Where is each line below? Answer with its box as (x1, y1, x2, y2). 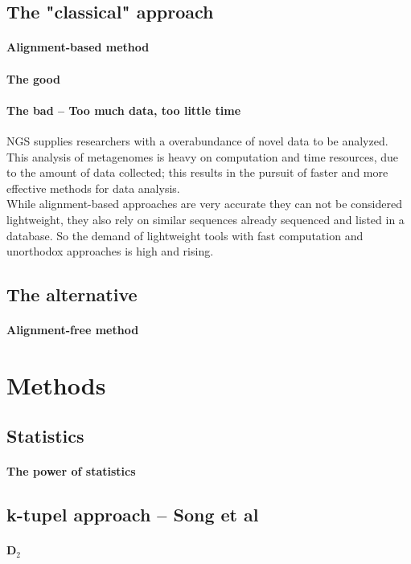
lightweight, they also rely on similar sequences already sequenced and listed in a (6, 210, 405, 227)
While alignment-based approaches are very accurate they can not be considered (6, 195, 402, 212)
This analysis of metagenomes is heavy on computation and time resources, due (6, 148, 399, 165)
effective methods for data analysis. (6, 179, 180, 196)
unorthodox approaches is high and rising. (6, 243, 214, 260)
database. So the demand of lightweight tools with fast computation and (6, 227, 364, 243)
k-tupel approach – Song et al (6, 502, 259, 527)
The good (6, 70, 60, 87)
